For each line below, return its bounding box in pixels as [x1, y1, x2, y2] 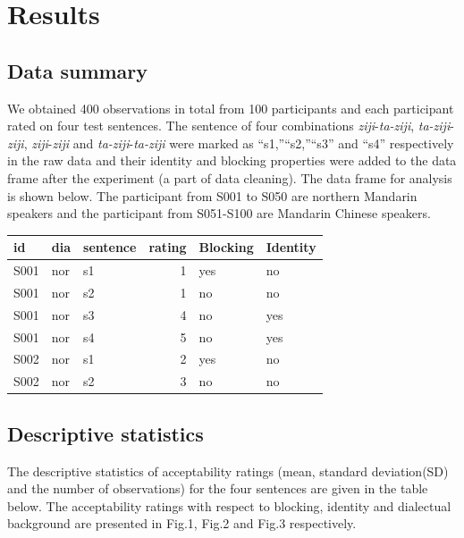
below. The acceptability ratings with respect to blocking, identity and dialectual [7, 496, 451, 515]
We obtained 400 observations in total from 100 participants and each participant [7, 98, 454, 117]
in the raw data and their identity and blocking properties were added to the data [7, 151, 457, 170]
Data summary [7, 56, 148, 84]
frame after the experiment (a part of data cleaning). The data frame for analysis [7, 168, 452, 187]
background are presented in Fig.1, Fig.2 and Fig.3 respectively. [7, 514, 357, 533]
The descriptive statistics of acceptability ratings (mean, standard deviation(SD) [7, 461, 449, 480]
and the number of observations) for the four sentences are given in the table [7, 479, 428, 498]
